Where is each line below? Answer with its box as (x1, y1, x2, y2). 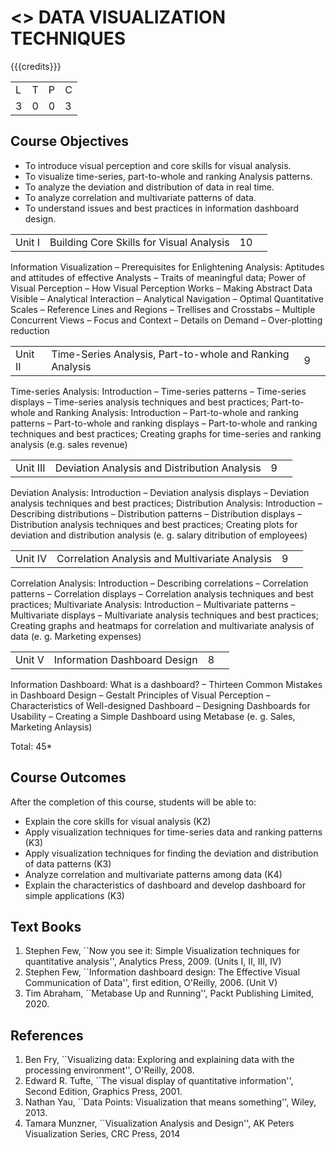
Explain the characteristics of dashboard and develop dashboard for (24, 879, 306, 891)
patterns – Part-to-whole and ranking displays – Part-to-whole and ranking (10, 417, 318, 429)
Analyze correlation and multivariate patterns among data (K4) (24, 868, 283, 880)
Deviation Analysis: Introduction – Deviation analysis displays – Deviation (10, 486, 310, 498)
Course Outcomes (10, 769, 127, 786)
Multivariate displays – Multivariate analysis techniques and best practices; (10, 609, 319, 621)
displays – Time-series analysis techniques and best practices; (10, 396, 270, 408)
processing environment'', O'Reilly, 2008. (24, 1064, 195, 1076)
